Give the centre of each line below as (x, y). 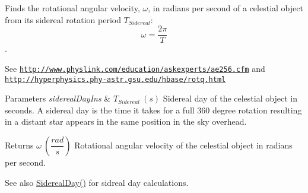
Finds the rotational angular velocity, (72, 8)
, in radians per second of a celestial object (226, 8)
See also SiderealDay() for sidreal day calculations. (97, 182)
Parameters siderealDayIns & (58, 98)
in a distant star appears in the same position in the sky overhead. (126, 121)
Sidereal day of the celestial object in (230, 98)
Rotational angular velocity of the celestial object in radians (183, 145)
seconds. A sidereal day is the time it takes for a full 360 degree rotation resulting (153, 110)
